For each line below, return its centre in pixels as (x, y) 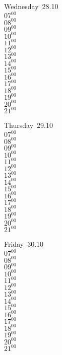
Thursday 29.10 (28, 125)
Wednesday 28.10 (31, 6)
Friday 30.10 (24, 244)
